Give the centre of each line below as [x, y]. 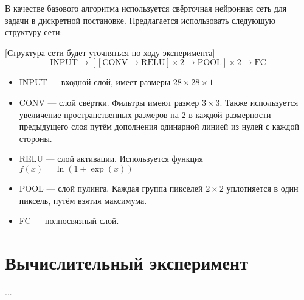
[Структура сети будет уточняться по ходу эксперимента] [110, 52]
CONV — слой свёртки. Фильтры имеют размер [109, 102]
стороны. [36, 138]
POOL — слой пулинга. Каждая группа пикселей [111, 188]
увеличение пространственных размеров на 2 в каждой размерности [145, 114]
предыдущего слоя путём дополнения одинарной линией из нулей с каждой [159, 126]
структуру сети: [34, 32]
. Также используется [259, 102]
